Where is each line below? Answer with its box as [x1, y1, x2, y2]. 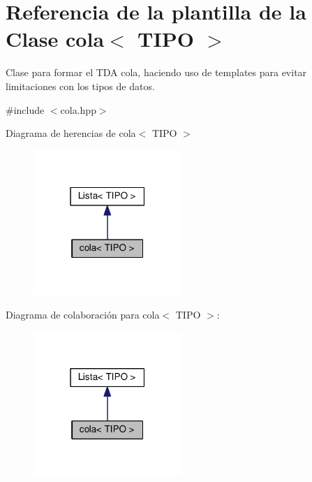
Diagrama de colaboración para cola [6, 307, 160, 321]
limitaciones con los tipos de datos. [6, 78, 155, 93]
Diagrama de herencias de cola [6, 126, 136, 140]
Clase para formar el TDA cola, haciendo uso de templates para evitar [6, 65, 307, 80]
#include [6, 102, 45, 117]
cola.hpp [60, 102, 96, 117]
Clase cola [6, 24, 105, 53]
